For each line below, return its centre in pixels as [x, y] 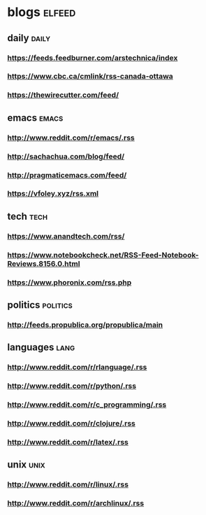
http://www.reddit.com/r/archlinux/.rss [76, 503]
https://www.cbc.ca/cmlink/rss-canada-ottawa [90, 76]
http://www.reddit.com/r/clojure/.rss [72, 423]
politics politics [40, 305]
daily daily [29, 38]
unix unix [26, 465]
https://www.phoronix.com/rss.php [69, 282]
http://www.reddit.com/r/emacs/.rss [71, 137]
